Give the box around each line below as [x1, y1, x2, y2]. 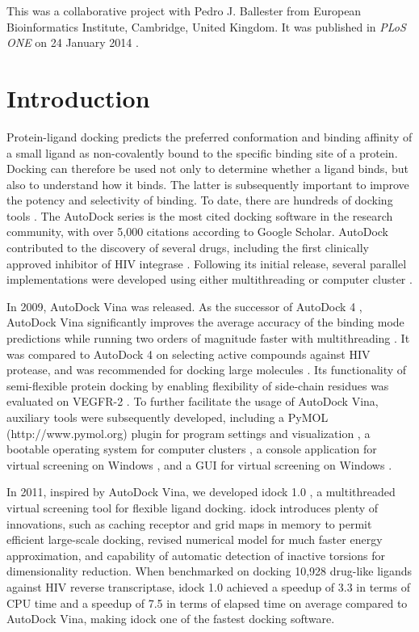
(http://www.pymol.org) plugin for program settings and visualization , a [6, 424, 371, 441]
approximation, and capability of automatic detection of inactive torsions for [6, 546, 385, 563]
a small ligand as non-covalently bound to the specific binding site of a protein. [6, 144, 398, 161]
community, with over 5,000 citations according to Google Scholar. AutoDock [6, 223, 388, 240]
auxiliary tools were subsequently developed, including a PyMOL [6, 409, 329, 425]
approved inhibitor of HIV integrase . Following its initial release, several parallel [6, 255, 407, 272]
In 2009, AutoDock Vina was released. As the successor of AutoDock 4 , [6, 297, 362, 314]
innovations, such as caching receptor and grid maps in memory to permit [6, 515, 372, 532]
